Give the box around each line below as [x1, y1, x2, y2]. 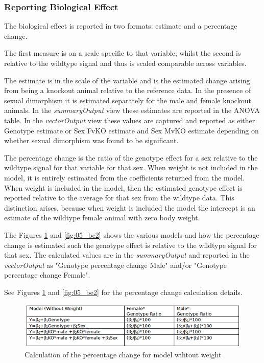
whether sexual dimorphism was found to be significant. [4, 135, 179, 146]
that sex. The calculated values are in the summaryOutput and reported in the [4, 249, 250, 260]
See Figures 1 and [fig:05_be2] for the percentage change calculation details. [4, 286, 243, 297]
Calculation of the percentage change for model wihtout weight [25, 349, 222, 359]
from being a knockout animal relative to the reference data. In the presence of [4, 85, 251, 96]
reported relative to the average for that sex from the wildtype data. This [4, 192, 234, 203]
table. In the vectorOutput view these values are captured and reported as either [4, 115, 255, 125]
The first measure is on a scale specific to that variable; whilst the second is [4, 48, 241, 58]
